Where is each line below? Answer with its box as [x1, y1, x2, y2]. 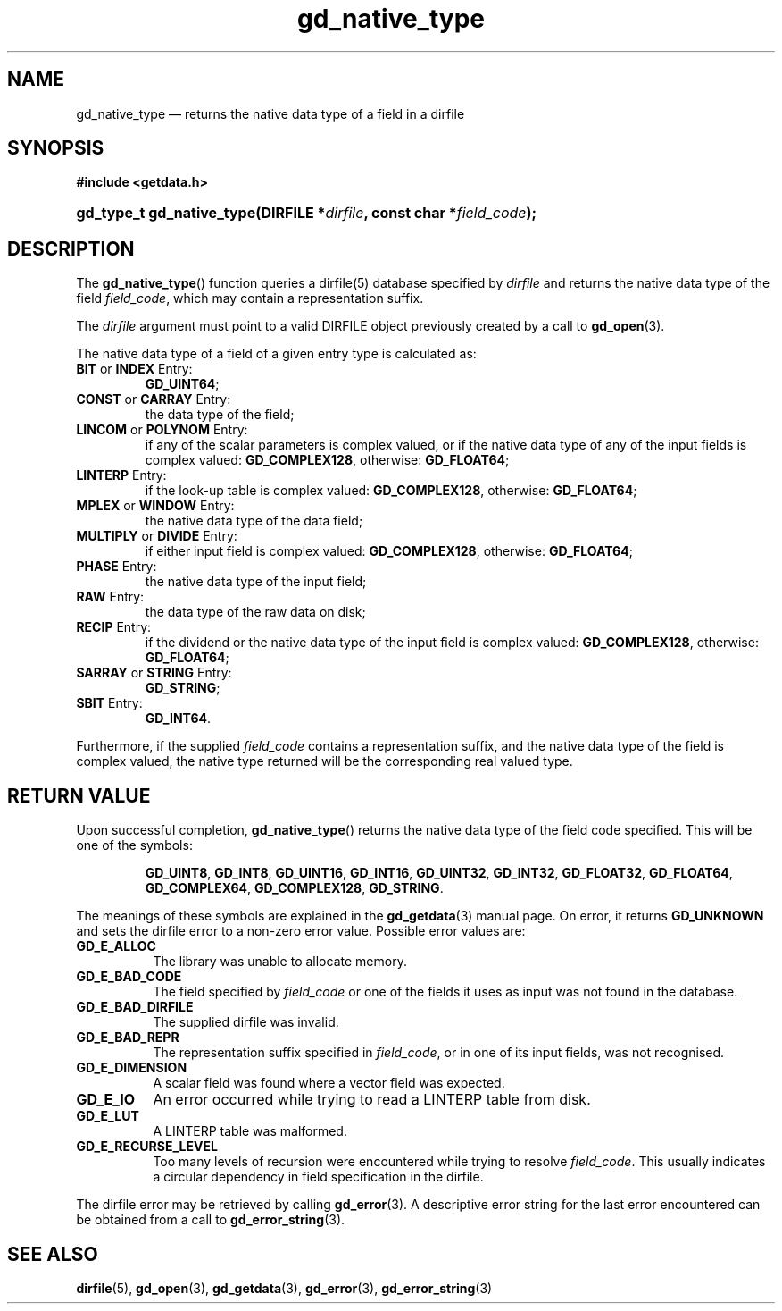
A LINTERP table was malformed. [153, 1123, 347, 1139]
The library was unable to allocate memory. [153, 954, 407, 970]
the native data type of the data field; [145, 513, 363, 529]
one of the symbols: [76, 837, 193, 853]
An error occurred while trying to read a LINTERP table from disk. [153, 1090, 591, 1109]
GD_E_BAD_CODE [76, 969, 182, 985]
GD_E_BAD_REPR [76, 1029, 179, 1046]
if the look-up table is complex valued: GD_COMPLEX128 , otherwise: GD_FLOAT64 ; [145, 483, 637, 499]
